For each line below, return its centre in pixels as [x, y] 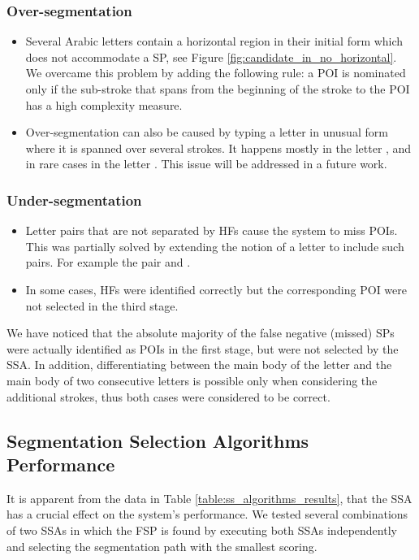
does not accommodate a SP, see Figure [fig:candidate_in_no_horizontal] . [211, 56]
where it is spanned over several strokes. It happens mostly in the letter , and [218, 148]
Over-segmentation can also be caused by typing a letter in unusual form [207, 132]
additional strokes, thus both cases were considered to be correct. [168, 396]
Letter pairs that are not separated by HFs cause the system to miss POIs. [212, 230]
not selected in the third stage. [102, 305]
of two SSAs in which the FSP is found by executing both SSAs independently [202, 530]
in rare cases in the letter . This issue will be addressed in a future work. [206, 164]
